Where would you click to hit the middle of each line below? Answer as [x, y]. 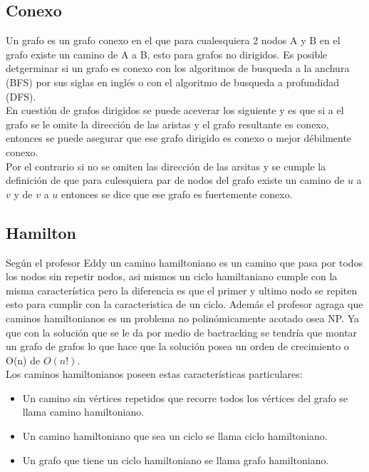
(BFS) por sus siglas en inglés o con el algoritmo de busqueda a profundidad [173, 82]
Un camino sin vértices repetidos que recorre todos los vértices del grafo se [185, 397]
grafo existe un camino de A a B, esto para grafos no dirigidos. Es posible [167, 54]
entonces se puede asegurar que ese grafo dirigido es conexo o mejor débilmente [179, 138]
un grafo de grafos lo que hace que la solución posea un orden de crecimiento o [177, 346]
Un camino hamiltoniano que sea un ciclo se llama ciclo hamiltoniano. [175, 436]
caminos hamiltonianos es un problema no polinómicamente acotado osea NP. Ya [182, 318]
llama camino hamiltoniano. [83, 412]
